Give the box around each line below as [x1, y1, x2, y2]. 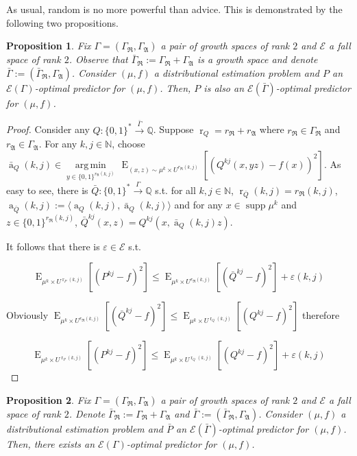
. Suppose [153, 122, 194, 136]
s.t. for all [155, 182, 196, 197]
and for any [174, 197, 223, 212]
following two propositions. [6, 15, 119, 29]
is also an [204, 80, 245, 95]
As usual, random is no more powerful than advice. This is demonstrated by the [6, 2, 343, 16]
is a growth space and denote [197, 52, 318, 67]
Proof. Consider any [6, 122, 90, 136]
